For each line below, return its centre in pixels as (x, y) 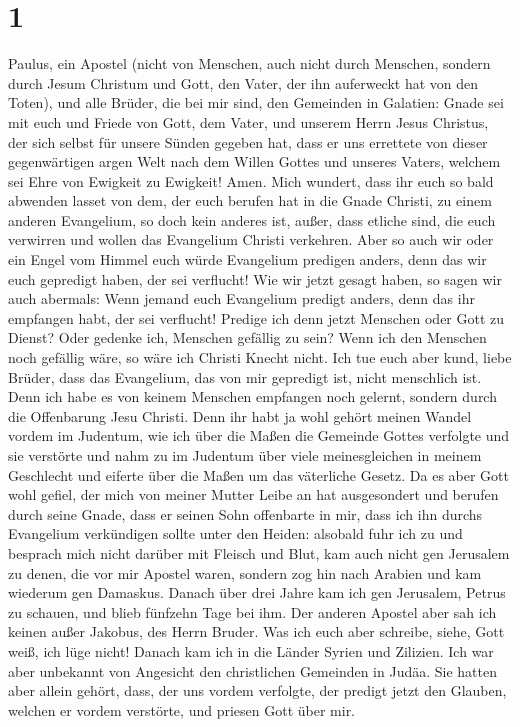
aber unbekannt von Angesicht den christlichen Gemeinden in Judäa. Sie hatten (253, 670)
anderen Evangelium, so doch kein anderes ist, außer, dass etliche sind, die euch (252, 219)
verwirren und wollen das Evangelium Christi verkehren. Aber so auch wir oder (251, 239)
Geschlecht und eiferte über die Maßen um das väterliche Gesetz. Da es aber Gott (259, 474)
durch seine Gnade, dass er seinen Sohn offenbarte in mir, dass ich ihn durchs (245, 513)
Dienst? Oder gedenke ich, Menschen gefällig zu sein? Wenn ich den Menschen (247, 337)
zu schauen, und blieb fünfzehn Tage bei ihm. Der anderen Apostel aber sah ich (252, 611)
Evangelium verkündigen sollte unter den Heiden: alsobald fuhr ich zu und (235, 533)
